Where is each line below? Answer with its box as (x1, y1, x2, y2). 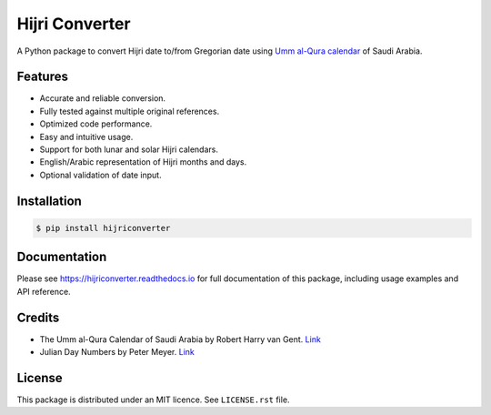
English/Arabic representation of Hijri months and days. (39, 157, 247, 167)
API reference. (16, 286, 72, 297)
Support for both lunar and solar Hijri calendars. (39, 144, 218, 155)
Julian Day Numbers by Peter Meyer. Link (39, 346, 195, 357)
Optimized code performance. (39, 118, 153, 129)
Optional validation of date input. (39, 169, 163, 180)
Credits (16, 309, 60, 325)
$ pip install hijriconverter (35, 223, 171, 233)
